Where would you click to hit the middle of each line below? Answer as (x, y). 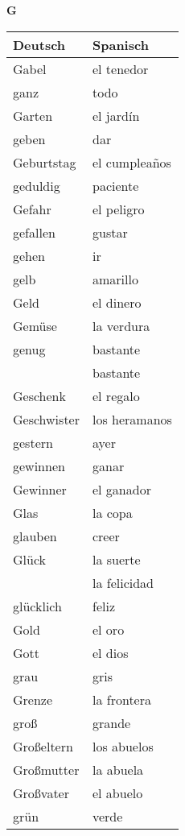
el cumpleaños (132, 162)
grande (111, 722)
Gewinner (40, 489)
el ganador (121, 489)
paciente (115, 185)
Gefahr (32, 209)
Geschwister (46, 419)
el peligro (118, 209)
